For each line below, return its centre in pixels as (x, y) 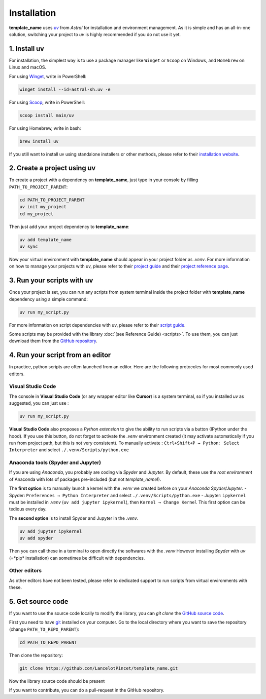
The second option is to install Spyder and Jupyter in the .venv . (74, 518)
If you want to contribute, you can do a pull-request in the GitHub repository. (87, 690)
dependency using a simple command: (49, 299)
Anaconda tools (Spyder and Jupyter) (55, 463)
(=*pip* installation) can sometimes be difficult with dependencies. (77, 558)
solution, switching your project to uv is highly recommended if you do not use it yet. (95, 34)
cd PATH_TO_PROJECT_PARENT (52, 200)
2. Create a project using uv (52, 168)
